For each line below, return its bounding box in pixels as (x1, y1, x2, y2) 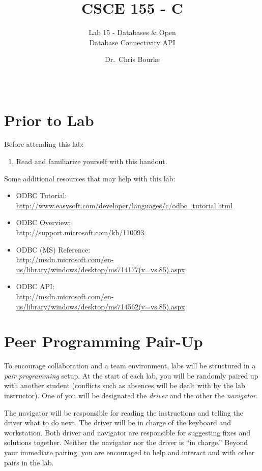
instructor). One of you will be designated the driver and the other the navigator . (4, 390, 258, 401)
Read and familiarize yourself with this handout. (16, 156, 167, 167)
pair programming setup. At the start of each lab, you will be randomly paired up (4, 370, 258, 381)
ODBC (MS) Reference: (16, 244, 91, 255)
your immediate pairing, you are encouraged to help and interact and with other (4, 447, 255, 458)
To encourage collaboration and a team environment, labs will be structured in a (4, 360, 256, 371)
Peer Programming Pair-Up (4, 331, 203, 352)
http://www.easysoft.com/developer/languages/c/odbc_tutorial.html (16, 200, 232, 210)
